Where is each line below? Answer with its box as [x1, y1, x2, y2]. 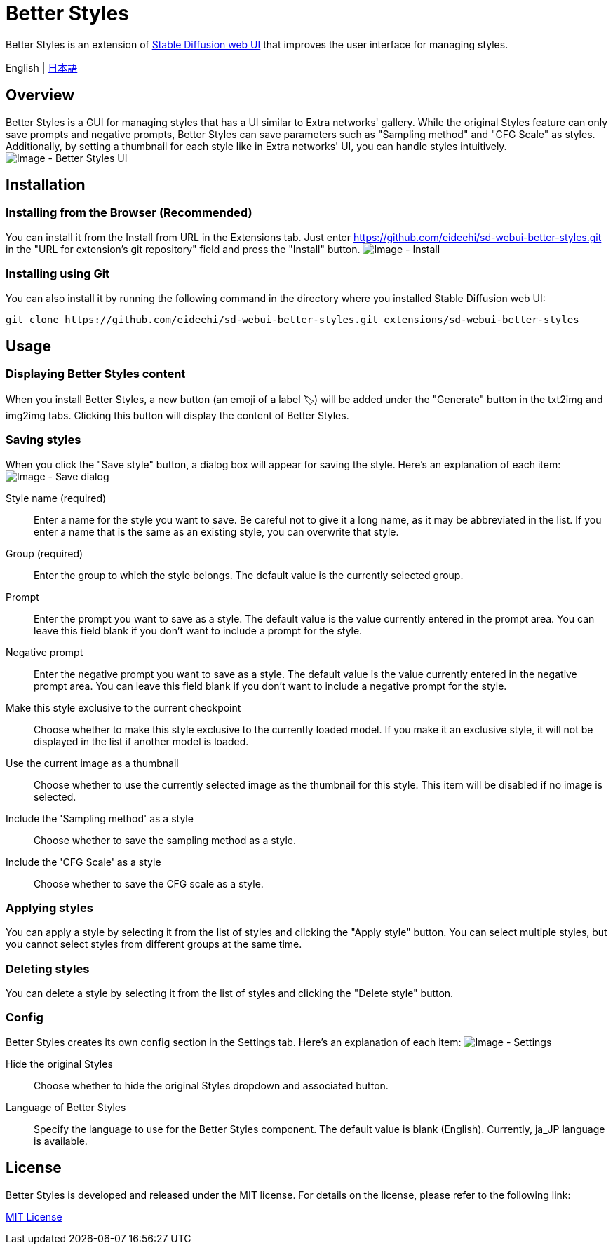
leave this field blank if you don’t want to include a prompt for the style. [34, 624, 363, 637]
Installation [6, 176, 86, 194]
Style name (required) [6, 491, 107, 504]
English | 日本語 [6, 61, 78, 74]
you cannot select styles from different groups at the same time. [6, 938, 302, 951]
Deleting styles [6, 961, 90, 976]
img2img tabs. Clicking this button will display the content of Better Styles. [6, 409, 349, 421]
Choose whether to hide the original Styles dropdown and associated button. [34, 1079, 389, 1092]
